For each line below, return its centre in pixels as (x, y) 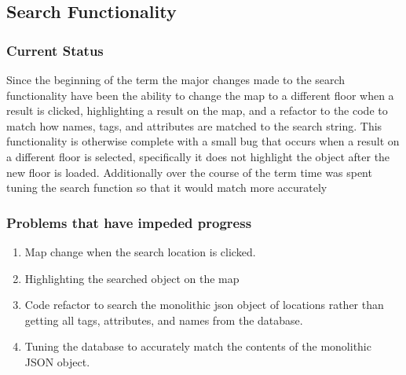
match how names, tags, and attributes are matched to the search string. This (194, 125)
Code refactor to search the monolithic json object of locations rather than (204, 305)
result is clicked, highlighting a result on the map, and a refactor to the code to (197, 110)
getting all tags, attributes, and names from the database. (164, 320)
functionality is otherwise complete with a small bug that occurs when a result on (203, 141)
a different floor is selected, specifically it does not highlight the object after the (198, 156)
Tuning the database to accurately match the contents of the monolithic (198, 346)
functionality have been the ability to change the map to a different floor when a (200, 95)
